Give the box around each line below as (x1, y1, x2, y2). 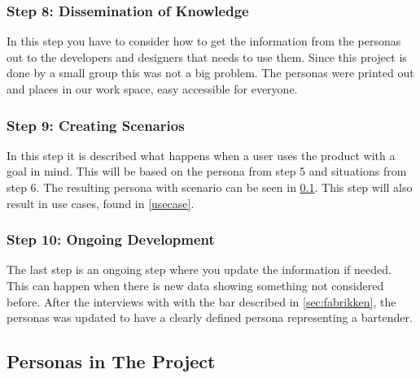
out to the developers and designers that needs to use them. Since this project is (7, 48, 407, 65)
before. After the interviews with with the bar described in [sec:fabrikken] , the (7, 293, 396, 310)
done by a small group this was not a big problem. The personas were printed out (7, 64, 414, 81)
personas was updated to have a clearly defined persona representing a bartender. (7, 309, 413, 326)
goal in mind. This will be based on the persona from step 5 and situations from (7, 163, 407, 180)
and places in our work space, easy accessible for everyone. (7, 80, 298, 97)
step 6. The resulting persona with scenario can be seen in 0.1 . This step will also (7, 179, 413, 195)
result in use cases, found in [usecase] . (7, 194, 195, 211)
